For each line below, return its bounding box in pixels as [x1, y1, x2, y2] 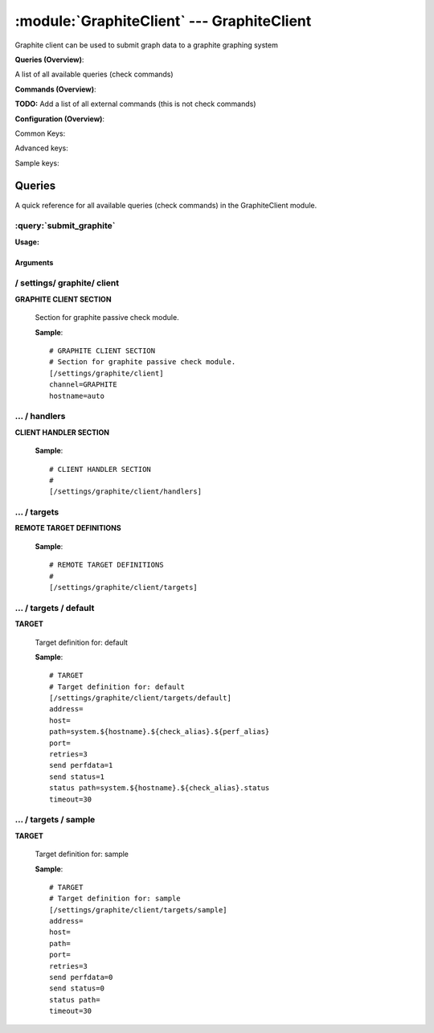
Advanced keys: [14, 143, 68, 153]
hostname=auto [49, 391, 104, 400]
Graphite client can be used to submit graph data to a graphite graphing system [14, 40, 279, 50]
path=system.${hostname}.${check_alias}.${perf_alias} [49, 728, 270, 736]
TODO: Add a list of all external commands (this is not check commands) [14, 99, 256, 109]
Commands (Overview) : [14, 84, 96, 94]
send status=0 [49, 984, 104, 993]
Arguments [14, 257, 54, 267]
